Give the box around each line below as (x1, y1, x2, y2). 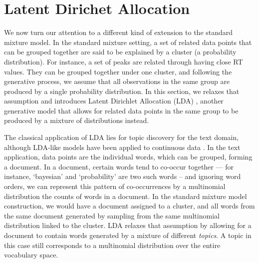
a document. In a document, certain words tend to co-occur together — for (4, 161, 234, 171)
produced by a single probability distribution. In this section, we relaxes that (4, 85, 240, 96)
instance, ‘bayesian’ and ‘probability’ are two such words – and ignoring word (4, 171, 241, 181)
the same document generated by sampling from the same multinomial (4, 210, 220, 220)
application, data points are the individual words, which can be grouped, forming (4, 151, 253, 162)
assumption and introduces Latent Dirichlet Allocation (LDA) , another (4, 95, 224, 106)
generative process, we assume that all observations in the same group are (4, 76, 230, 86)
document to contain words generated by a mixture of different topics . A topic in (4, 230, 252, 240)
